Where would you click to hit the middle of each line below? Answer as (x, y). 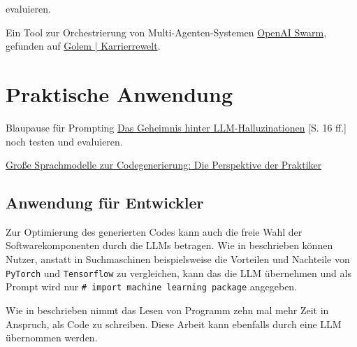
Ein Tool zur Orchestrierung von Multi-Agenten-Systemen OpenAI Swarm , (166, 32)
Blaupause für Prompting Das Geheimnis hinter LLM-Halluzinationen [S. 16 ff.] (176, 127)
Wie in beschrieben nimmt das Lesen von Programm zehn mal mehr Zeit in (167, 310)
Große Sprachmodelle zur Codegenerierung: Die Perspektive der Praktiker (164, 165)
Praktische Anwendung (119, 93)
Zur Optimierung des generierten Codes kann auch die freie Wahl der (154, 231)
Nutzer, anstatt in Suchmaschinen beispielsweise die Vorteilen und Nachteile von (178, 259)
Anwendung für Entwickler (105, 203)
